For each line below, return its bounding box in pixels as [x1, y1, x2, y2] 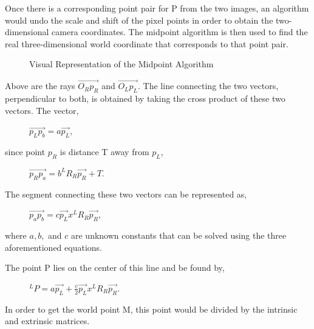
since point [5, 145, 46, 158]
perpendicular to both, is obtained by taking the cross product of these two [5, 91, 285, 104]
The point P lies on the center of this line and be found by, [5, 261, 225, 274]
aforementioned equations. [5, 241, 102, 253]
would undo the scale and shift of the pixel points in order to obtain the [5, 13, 273, 26]
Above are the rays [5, 79, 75, 92]
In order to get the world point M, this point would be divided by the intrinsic [5, 302, 298, 315]
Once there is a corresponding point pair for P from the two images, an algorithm [5, 2, 309, 14]
